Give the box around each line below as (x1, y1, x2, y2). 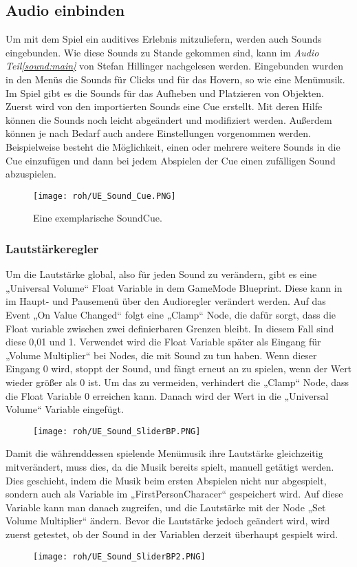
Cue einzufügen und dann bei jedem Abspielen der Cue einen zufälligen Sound (6, 153, 336, 167)
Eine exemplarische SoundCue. (33, 211, 162, 225)
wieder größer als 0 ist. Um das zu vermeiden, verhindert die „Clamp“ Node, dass (6, 374, 349, 389)
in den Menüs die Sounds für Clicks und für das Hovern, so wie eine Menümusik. (6, 72, 345, 86)
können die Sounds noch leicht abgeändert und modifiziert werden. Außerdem (6, 112, 332, 127)
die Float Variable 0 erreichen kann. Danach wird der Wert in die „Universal (6, 388, 329, 403)
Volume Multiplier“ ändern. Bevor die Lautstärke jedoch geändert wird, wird (6, 513, 330, 528)
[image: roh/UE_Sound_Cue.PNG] (33, 191, 176, 201)
